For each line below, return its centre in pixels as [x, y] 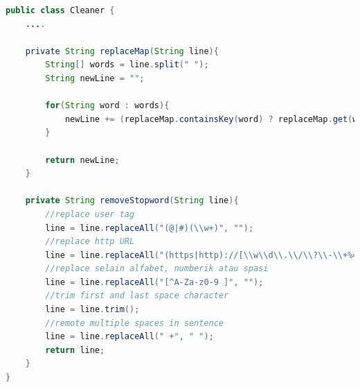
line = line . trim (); [92, 310]
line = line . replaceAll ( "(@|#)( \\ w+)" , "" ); [150, 228]
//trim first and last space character [137, 296]
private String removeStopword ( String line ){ [132, 201]
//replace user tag [90, 214]
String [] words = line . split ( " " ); [127, 65]
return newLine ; [82, 160]
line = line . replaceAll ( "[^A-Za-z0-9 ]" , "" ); [154, 282]
